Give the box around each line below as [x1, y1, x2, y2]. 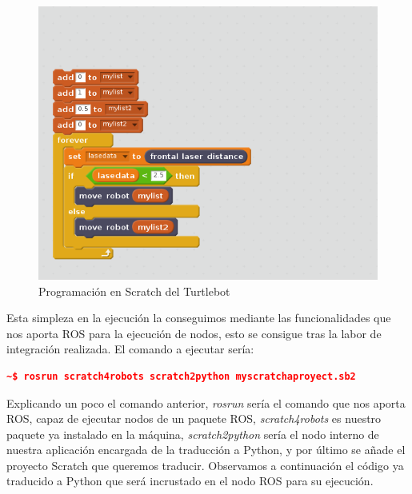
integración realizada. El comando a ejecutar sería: [6, 341, 254, 357]
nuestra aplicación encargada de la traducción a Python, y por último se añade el [6, 441, 406, 458]
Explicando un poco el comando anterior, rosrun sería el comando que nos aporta [6, 394, 406, 411]
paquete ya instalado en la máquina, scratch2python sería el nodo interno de [6, 425, 379, 442]
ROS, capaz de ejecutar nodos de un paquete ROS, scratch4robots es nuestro [6, 410, 382, 427]
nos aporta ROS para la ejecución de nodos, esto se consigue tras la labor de [6, 325, 382, 341]
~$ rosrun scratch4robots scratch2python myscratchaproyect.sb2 [6, 370, 356, 382]
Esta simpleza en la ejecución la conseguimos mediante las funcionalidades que [6, 309, 391, 326]
